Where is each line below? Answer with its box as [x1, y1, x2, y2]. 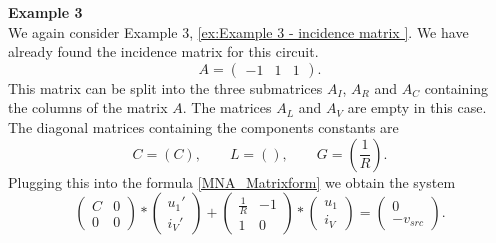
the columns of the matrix [8, 97, 168, 118]
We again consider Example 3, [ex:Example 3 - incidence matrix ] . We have [8, 21, 469, 42]
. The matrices [182, 97, 272, 118]
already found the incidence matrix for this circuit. [8, 41, 319, 62]
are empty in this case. [347, 97, 487, 118]
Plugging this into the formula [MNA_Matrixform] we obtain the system [8, 171, 456, 192]
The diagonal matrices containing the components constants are [8, 116, 399, 137]
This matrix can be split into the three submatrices [8, 77, 323, 98]
